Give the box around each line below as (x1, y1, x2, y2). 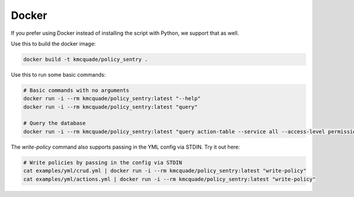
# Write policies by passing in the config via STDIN (23, 159, 182, 166)
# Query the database (23, 120, 86, 127)
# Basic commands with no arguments (23, 87, 130, 94)
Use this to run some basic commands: (11, 71, 106, 78)
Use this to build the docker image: (11, 40, 96, 47)
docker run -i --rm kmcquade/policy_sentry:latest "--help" (23, 95, 201, 102)
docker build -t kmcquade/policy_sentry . (23, 56, 148, 63)
